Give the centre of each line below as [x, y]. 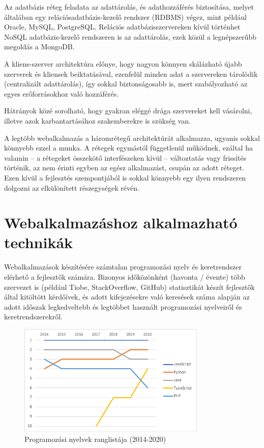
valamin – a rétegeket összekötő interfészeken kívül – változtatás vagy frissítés [125, 157]
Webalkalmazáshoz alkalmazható [121, 222]
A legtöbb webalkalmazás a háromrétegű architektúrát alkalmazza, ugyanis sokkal [132, 138]
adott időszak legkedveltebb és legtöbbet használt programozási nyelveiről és [123, 306]
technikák [39, 242]
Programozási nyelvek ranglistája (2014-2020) [95, 439]
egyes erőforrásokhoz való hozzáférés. [62, 93]
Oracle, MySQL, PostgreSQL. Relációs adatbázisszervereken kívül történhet [122, 27]
